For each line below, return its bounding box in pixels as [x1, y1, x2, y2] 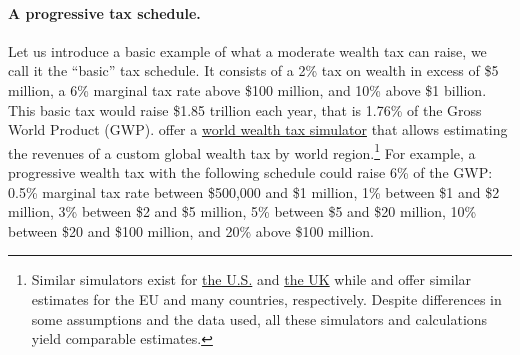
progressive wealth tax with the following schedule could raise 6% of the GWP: [8, 162, 493, 183]
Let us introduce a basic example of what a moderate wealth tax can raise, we [8, 40, 487, 61]
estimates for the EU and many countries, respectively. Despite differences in [31, 288, 502, 309]
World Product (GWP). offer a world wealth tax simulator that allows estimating [8, 119, 508, 140]
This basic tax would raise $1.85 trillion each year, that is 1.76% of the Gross [8, 99, 482, 120]
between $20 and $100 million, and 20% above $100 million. [8, 220, 374, 241]
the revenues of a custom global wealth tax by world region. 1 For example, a [8, 139, 476, 163]
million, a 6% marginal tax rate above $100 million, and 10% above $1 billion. [8, 79, 487, 100]
